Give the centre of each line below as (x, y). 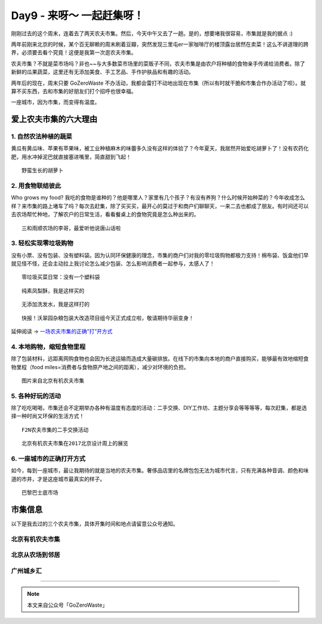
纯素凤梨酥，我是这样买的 (53, 291)
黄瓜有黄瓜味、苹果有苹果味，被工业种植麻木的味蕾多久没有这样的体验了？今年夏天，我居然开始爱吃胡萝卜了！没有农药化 (160, 149)
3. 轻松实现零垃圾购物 (42, 243)
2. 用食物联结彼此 (36, 186)
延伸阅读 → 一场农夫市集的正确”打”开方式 (62, 332)
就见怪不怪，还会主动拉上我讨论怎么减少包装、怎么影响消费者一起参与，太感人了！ (113, 264)
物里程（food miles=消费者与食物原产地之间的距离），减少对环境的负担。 (100, 367)
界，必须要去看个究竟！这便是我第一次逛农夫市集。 (74, 52)
